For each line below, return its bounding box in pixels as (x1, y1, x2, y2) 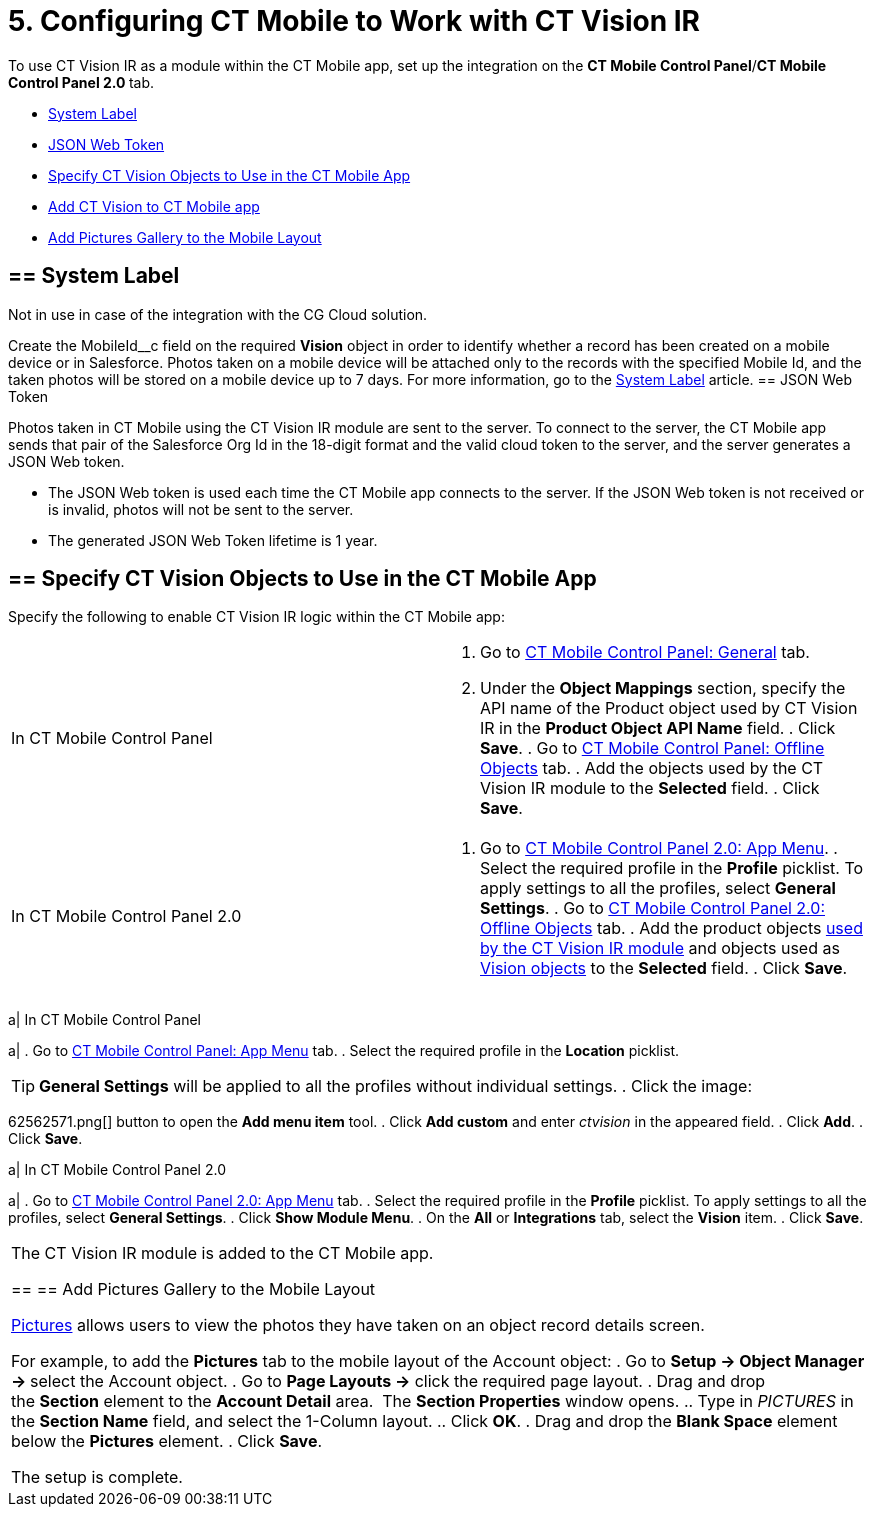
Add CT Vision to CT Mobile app (48, 197, 260, 215)
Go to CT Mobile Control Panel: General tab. (480, 642, 810, 663)
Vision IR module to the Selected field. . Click (480, 778, 820, 799)
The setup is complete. (11, 1467, 183, 1488)
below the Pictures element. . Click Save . (11, 1431, 323, 1452)
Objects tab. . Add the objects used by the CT (480, 758, 824, 779)
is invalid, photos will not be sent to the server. (48, 500, 354, 518)
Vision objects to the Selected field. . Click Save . (480, 958, 848, 979)
